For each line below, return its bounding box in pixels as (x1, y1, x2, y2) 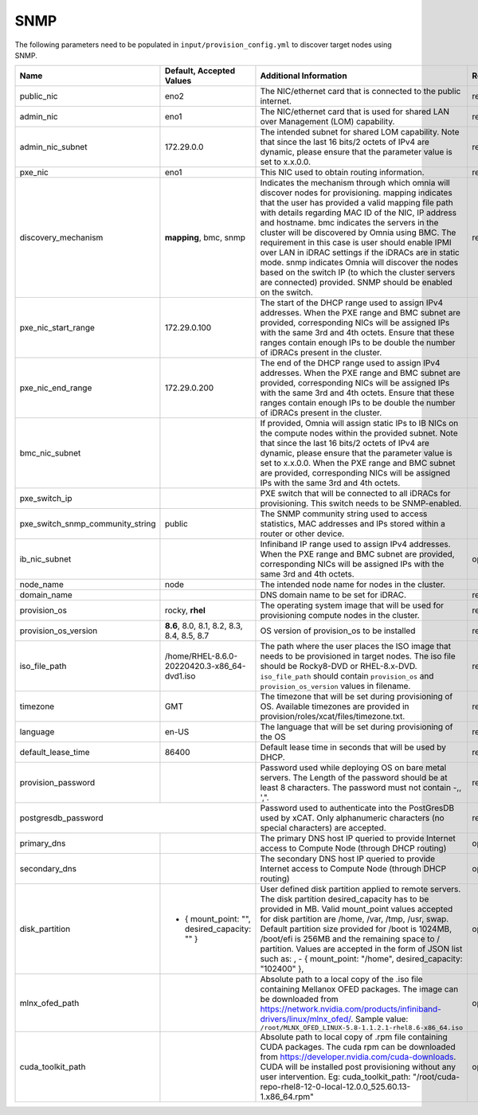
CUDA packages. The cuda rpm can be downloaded (260, 1042, 456, 1053)
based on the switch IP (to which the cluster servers (260, 267, 456, 278)
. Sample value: (351, 1014, 409, 1025)
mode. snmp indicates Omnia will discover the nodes (260, 257, 458, 268)
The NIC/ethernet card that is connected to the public (260, 86, 461, 97)
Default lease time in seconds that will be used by (260, 741, 446, 753)
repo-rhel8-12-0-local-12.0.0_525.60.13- (260, 1082, 411, 1093)
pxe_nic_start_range (19, 323, 96, 334)
